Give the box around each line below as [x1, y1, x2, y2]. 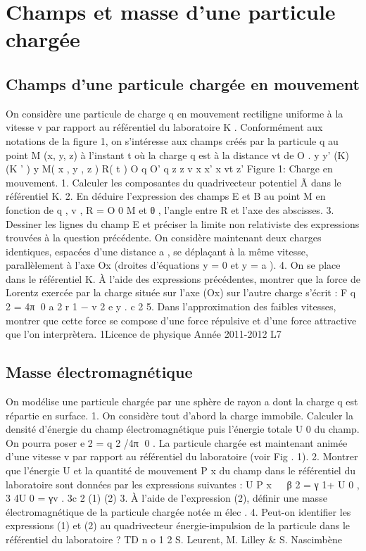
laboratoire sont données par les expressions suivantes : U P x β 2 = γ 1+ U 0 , [6, 476, 360, 491]
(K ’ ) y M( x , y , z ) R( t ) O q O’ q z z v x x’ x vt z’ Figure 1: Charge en [6, 161, 333, 176]
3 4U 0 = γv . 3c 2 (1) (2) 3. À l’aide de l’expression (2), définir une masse [6, 490, 327, 505]
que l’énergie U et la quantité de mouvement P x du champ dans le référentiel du [6, 463, 355, 478]
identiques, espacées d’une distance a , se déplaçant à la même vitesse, [6, 243, 308, 258]
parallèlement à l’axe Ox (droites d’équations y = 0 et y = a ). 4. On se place [6, 258, 341, 272]
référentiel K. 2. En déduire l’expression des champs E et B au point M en [6, 189, 326, 203]
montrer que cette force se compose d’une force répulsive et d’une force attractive [6, 312, 357, 327]
